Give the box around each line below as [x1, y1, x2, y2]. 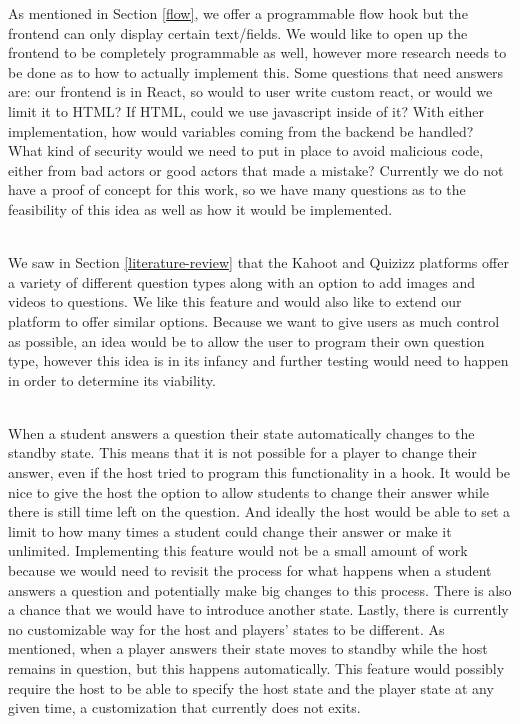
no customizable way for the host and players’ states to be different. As [8, 618, 445, 639]
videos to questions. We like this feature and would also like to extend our [8, 291, 462, 312]
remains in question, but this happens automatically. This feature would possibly [8, 658, 505, 678]
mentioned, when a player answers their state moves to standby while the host [8, 638, 488, 659]
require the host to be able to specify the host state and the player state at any [8, 677, 494, 698]
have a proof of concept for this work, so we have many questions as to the [8, 179, 466, 200]
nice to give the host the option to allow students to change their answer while [8, 481, 490, 502]
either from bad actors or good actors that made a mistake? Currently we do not [8, 159, 504, 180]
